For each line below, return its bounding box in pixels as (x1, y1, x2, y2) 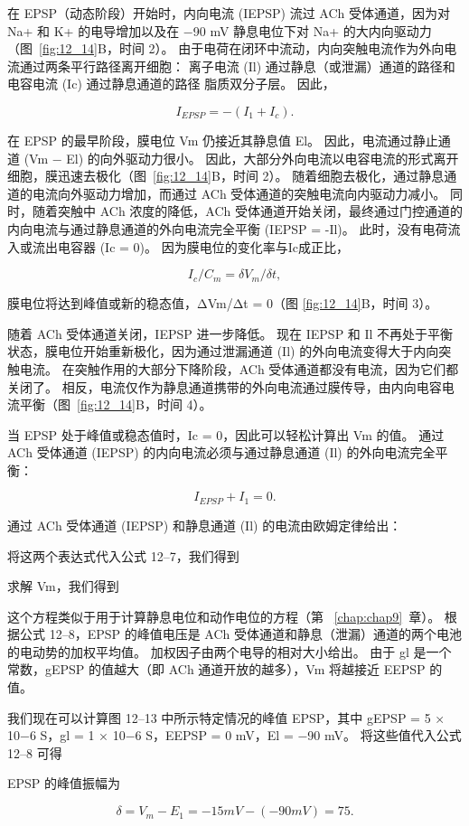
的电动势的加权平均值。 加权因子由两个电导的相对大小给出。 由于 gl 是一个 (7, 642, 452, 661)
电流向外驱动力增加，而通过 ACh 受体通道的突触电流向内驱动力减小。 (32, 183, 446, 202)
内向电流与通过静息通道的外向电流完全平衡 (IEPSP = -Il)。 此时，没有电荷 (7, 219, 448, 238)
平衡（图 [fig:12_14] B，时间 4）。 (19, 395, 212, 414)
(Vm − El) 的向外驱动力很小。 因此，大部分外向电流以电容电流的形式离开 (23, 148, 459, 167)
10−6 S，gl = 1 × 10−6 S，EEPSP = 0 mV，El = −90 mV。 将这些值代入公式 (7, 726, 462, 745)
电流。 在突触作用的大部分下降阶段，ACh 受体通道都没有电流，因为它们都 (19, 359, 459, 378)
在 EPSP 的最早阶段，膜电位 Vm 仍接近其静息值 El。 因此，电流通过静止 (7, 130, 438, 149)
